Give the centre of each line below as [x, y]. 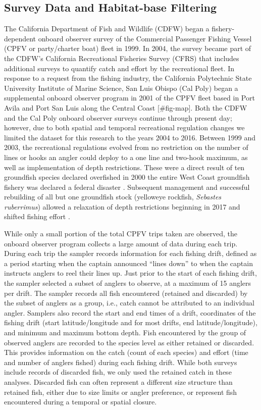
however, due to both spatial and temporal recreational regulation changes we [124, 127]
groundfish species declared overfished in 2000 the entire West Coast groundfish [127, 177]
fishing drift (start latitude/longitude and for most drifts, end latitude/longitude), [131, 322]
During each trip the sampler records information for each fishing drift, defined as [130, 253]
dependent [20, 38]
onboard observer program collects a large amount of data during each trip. [121, 243]
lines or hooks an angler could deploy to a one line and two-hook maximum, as [126, 157]
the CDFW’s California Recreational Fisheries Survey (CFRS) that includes [122, 58]
